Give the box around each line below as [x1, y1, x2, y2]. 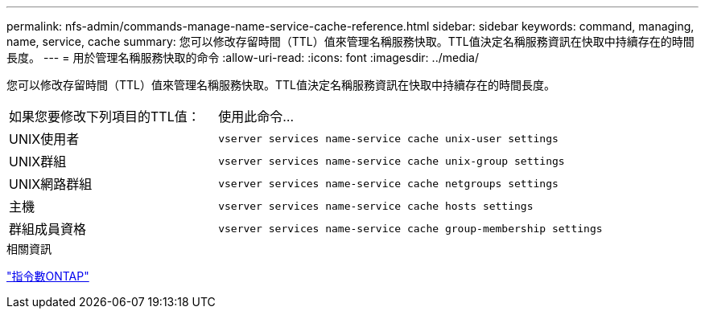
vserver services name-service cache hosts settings [218, 199, 534, 212]
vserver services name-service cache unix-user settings [218, 132, 559, 145]
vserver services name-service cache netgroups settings [218, 177, 559, 190]
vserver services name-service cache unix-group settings [218, 154, 565, 167]
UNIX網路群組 [9, 176, 93, 192]
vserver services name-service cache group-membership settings [218, 222, 603, 235]
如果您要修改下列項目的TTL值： [9, 108, 200, 125]
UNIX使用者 [9, 131, 80, 147]
